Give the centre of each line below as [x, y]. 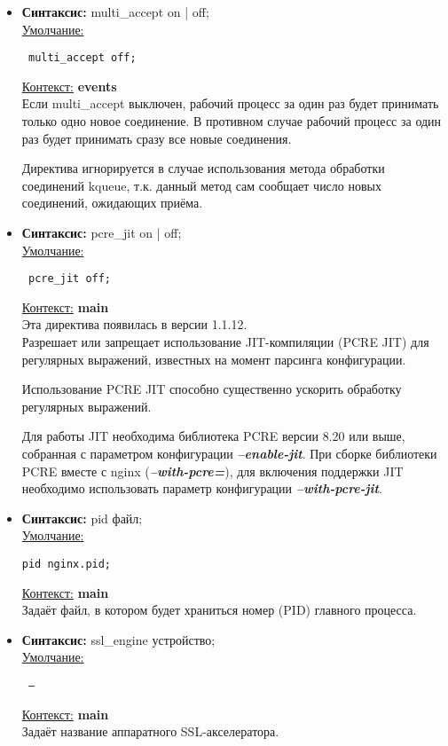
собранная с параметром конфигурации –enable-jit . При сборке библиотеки [229, 453]
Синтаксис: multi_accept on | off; [115, 12]
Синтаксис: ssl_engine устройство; [118, 639]
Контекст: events [69, 86]
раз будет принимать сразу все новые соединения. [157, 138]
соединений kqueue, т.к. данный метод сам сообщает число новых [201, 185]
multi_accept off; [82, 58]
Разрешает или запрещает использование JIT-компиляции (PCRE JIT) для [225, 342]
